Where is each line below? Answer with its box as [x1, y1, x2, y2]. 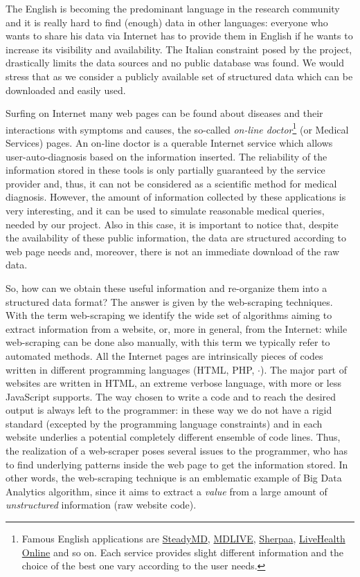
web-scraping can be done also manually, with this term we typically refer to [6, 335, 330, 349]
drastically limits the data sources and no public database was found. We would [6, 55, 345, 70]
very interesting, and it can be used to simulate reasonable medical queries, [6, 203, 325, 217]
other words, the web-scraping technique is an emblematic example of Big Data [6, 470, 342, 485]
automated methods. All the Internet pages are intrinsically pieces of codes [6, 348, 323, 363]
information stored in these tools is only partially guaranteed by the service [6, 163, 325, 177]
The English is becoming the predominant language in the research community [6, 1, 340, 15]
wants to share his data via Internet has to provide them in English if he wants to [6, 28, 353, 43]
